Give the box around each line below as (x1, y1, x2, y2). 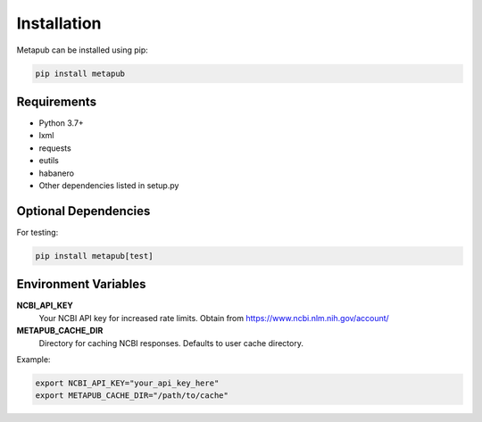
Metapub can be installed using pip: (16, 45, 148, 55)
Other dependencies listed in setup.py (38, 179, 179, 191)
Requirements (16, 94, 97, 109)
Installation (16, 13, 102, 33)
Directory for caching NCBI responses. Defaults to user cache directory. (38, 337, 303, 348)
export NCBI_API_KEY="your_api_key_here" (35, 377, 220, 388)
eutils (38, 155, 60, 166)
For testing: (16, 227, 59, 237)
